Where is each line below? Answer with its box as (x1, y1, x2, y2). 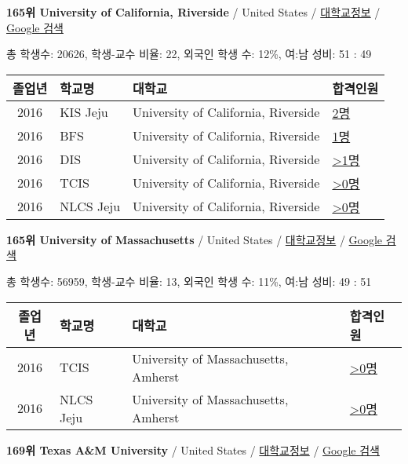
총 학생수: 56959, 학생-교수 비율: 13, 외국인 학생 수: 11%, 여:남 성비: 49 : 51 (6, 272, 372, 289)
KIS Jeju (60, 103, 108, 122)
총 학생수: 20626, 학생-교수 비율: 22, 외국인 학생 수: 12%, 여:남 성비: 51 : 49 (6, 46, 372, 62)
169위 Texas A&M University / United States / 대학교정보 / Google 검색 (6, 441, 380, 458)
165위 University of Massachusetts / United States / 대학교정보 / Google (6, 231, 383, 247)
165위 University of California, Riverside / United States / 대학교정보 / (6, 4, 381, 20)
